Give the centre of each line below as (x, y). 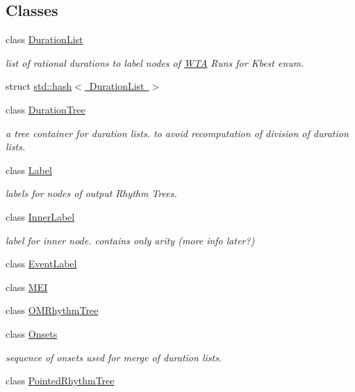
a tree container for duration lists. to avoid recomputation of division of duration (177, 133)
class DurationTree (46, 109)
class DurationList (44, 39)
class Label (29, 170)
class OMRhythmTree (52, 310)
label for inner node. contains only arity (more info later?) (130, 240)
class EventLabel (41, 264)
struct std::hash (39, 86)
